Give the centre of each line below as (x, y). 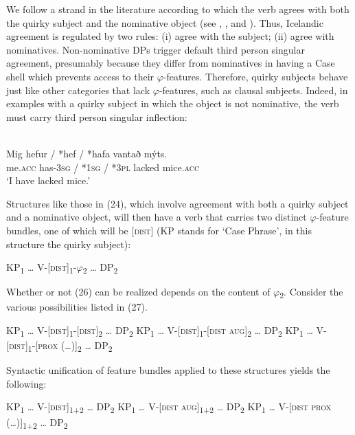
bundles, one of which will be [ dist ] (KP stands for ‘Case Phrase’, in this (159, 230)
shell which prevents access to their (80, 76)
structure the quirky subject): (69, 244)
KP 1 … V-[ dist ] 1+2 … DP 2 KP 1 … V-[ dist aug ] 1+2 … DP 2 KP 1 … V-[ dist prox (169, 408)
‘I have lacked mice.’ (48, 180)
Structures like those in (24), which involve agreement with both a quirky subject (177, 203)
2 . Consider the (311, 293)
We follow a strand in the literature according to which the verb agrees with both (178, 9)
